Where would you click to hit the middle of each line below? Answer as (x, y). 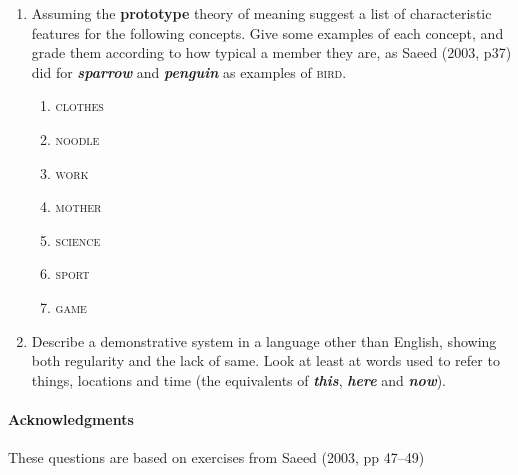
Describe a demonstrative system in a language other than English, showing (264, 340)
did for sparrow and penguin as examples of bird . (189, 71)
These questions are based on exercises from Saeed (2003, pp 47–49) (216, 457)
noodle (77, 138)
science (78, 239)
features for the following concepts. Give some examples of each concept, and (267, 32)
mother (78, 206)
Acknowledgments (71, 418)
